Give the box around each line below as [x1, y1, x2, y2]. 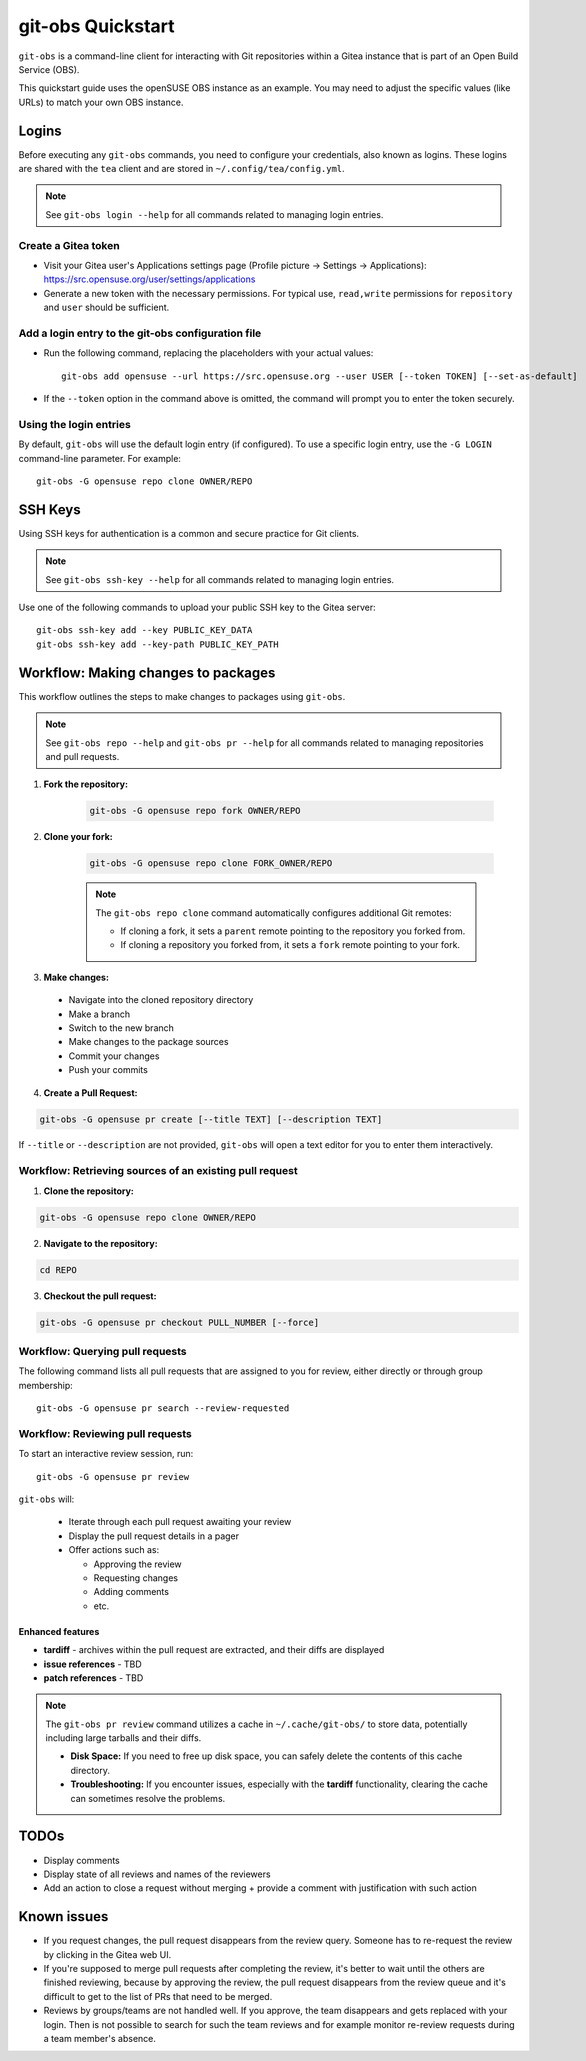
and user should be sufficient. [43, 301, 170, 314]
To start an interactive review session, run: [18, 1448, 194, 1460]
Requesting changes [93, 1571, 179, 1584]
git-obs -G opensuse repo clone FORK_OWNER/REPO [89, 858, 333, 869]
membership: [18, 1379, 74, 1391]
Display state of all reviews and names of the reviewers [43, 1868, 271, 1880]
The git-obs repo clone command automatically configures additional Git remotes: [95, 906, 452, 919]
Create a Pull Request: [43, 1086, 138, 1099]
